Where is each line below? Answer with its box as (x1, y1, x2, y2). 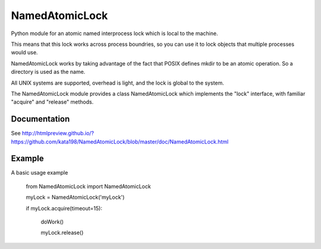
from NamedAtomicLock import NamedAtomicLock (26, 182, 151, 190)
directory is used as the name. (11, 69, 86, 76)
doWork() (40, 218, 64, 226)
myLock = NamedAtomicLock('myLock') (26, 194, 125, 201)
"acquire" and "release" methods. (11, 98, 94, 105)
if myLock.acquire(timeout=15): (26, 204, 102, 211)
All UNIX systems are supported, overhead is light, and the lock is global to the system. (11, 79, 224, 86)
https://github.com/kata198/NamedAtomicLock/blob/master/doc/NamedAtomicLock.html (11, 138, 229, 145)
